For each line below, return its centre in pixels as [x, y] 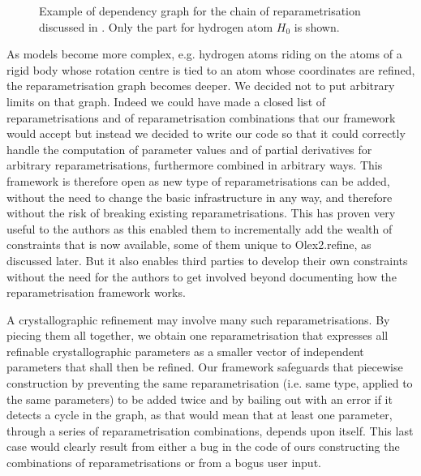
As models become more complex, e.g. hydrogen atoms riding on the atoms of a [204, 54]
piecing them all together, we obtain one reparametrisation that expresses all [198, 335]
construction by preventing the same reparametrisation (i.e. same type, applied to [210, 383]
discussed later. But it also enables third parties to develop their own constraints [207, 260]
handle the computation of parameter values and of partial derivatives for [189, 149]
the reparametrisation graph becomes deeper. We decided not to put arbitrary [201, 86]
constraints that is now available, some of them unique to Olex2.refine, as [189, 244]
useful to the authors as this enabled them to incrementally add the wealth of [200, 228]
